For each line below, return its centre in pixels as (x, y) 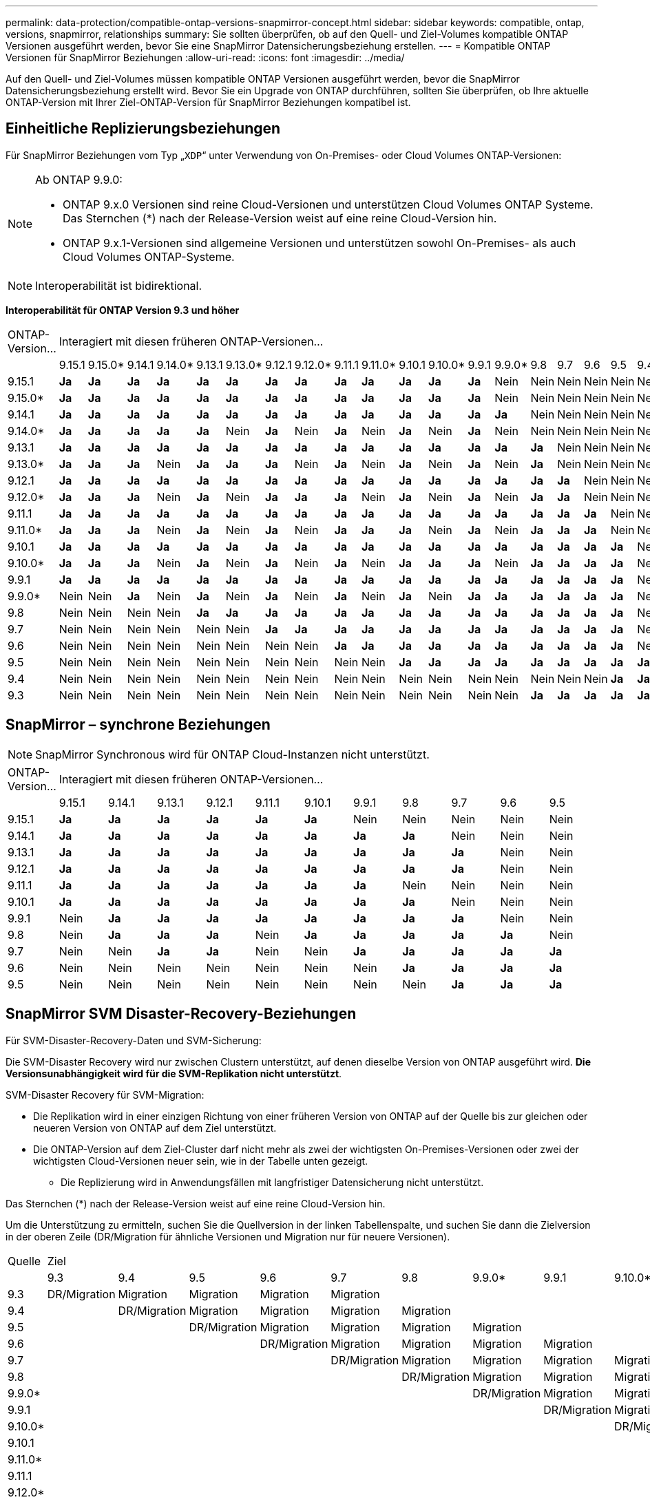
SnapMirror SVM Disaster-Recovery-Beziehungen (181, 1014)
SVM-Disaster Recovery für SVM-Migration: (105, 1094)
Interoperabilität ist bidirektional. (119, 285)
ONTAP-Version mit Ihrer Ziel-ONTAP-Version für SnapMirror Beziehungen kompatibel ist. (208, 102)
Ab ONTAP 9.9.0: (79, 179)
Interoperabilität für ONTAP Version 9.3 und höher (123, 310)
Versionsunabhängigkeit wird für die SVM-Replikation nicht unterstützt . (174, 1073)
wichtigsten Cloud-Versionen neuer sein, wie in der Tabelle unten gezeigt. (201, 1161)
